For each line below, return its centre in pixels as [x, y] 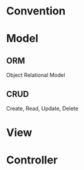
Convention [36, 11]
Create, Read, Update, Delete [42, 108]
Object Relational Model [36, 75]
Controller [32, 160]
